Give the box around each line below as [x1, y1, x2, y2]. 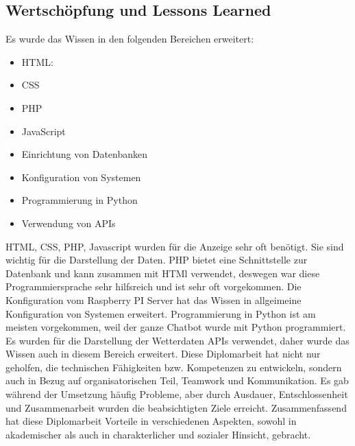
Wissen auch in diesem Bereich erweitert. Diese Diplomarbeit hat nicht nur [5, 347, 321, 361]
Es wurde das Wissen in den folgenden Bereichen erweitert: [5, 32, 254, 46]
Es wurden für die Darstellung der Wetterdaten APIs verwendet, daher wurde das [5, 333, 350, 347]
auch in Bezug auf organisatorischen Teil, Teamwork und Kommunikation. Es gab [5, 373, 349, 388]
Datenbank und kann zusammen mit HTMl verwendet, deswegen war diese [5, 266, 320, 280]
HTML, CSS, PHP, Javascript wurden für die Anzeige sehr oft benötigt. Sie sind [5, 239, 344, 253]
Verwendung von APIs [21, 215, 116, 230]
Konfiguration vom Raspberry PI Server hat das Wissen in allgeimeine [5, 292, 302, 307]
